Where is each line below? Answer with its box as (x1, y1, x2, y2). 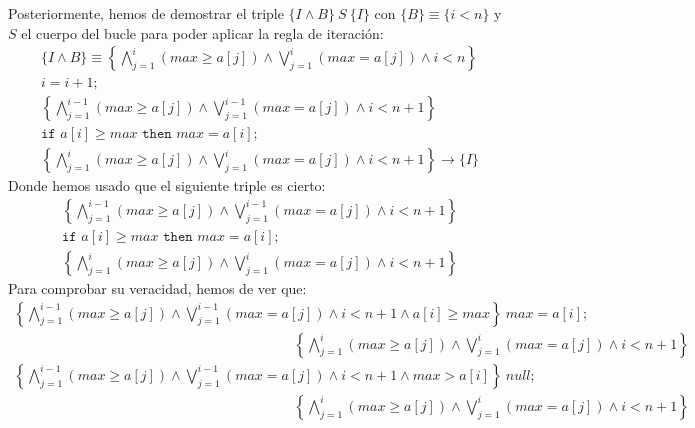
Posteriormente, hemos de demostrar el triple (8, 3, 284, 23)
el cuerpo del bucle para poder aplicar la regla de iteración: (21, 22, 384, 43)
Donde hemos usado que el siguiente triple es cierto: (8, 175, 326, 196)
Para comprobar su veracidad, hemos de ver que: (8, 278, 307, 299)
